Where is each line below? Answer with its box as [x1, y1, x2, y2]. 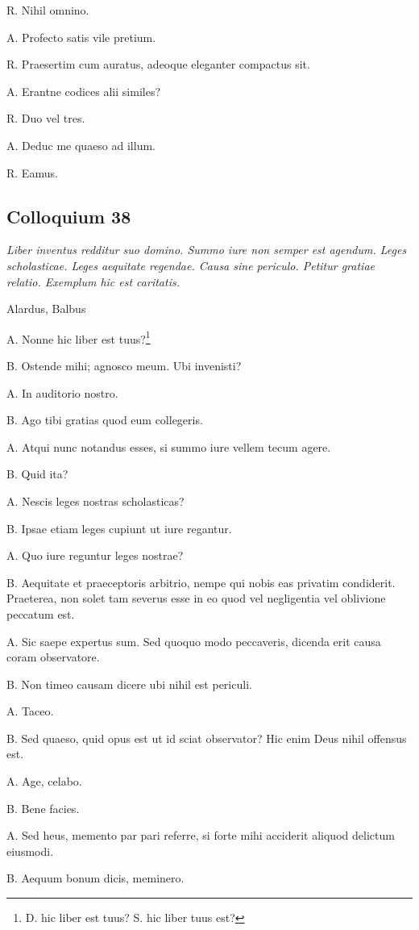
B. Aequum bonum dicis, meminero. [6, 870, 185, 886]
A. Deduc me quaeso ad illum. [6, 136, 156, 153]
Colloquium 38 [6, 203, 131, 228]
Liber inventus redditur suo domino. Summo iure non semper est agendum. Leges [6, 241, 407, 258]
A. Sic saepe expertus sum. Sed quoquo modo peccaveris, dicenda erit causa [6, 632, 381, 649]
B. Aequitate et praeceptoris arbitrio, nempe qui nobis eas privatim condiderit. [6, 573, 396, 590]
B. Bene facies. [6, 799, 80, 816]
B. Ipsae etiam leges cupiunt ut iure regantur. [6, 519, 232, 536]
